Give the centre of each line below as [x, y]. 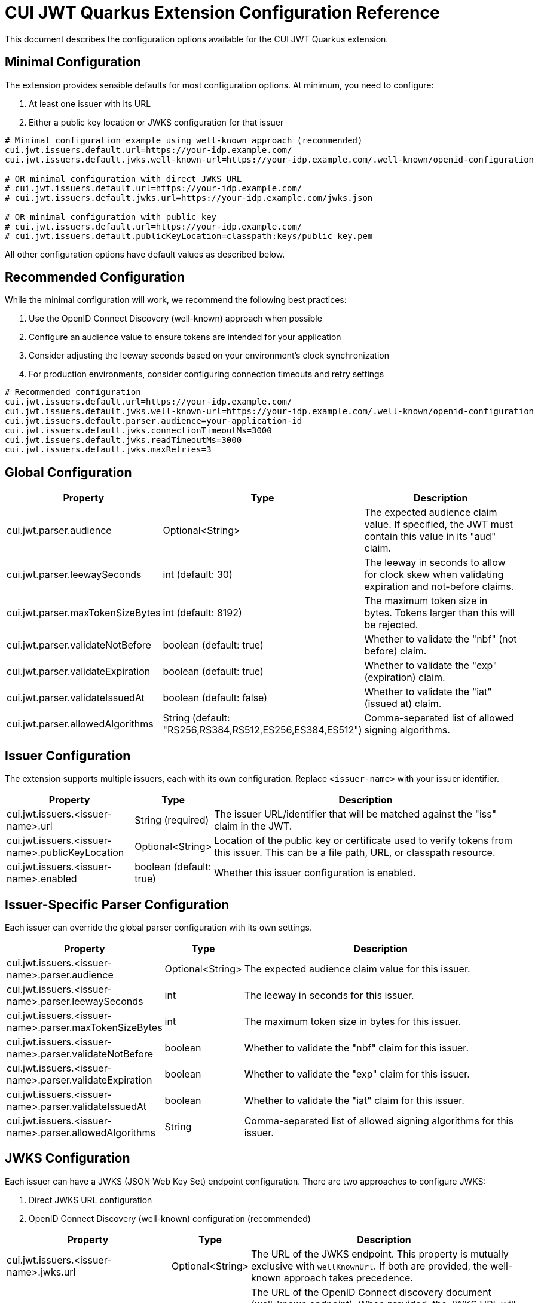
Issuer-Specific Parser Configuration [117, 904]
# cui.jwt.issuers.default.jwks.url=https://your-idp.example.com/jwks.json [189, 198]
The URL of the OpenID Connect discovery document [371, 1292]
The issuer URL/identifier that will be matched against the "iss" [355, 814]
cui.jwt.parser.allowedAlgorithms [80, 724]
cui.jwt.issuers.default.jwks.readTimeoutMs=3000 [123, 440]
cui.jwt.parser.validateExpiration [79, 672]
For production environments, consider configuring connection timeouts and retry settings [207, 374]
